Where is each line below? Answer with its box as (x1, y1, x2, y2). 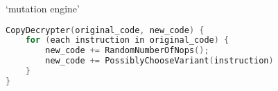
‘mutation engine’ (6, 1, 80, 15)
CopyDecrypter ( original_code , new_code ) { (6, 25, 205, 35)
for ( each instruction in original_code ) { (25, 35, 229, 45)
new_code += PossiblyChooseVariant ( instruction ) (45, 56, 274, 66)
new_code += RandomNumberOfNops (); (45, 45, 209, 56)
